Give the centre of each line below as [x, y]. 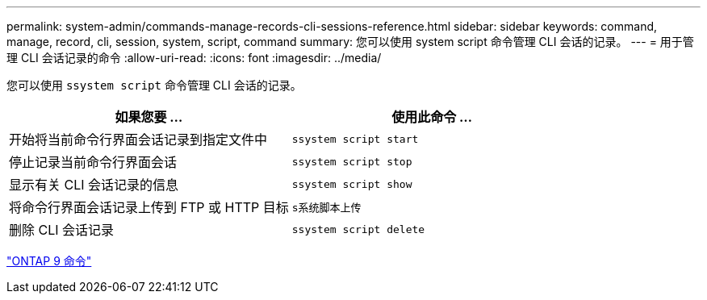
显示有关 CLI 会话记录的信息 [94, 185]
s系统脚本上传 [326, 207]
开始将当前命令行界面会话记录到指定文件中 [138, 140]
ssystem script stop [352, 161]
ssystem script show [352, 184]
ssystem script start [355, 139]
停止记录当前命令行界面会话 [93, 162]
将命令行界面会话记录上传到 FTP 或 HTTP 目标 [149, 207]
